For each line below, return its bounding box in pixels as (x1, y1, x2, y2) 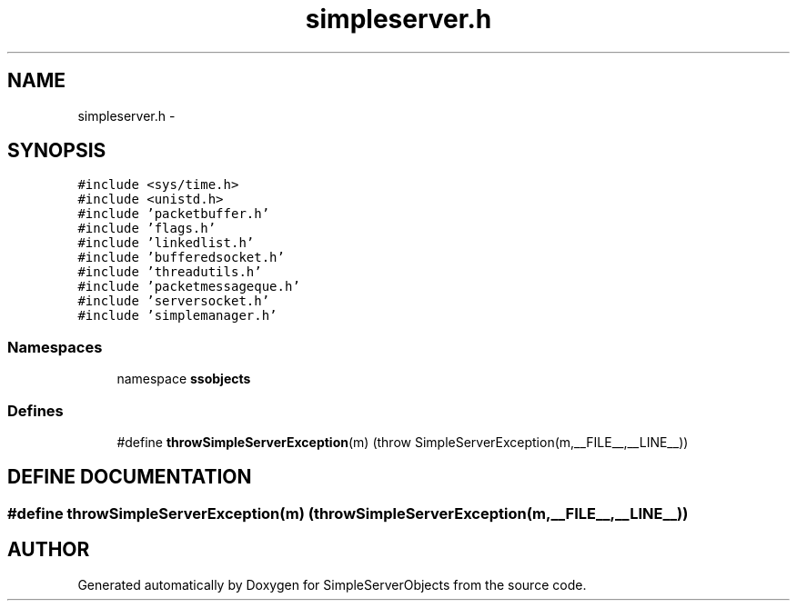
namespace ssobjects (116, 371, 251, 387)
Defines (7, 401, 64, 420)
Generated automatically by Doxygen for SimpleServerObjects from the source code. (77, 576, 587, 593)
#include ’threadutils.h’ (77, 264, 262, 280)
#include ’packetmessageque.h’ (77, 279, 300, 294)
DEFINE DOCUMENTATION (7, 465, 252, 489)
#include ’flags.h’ (77, 221, 217, 236)
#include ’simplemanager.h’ (77, 308, 277, 324)
